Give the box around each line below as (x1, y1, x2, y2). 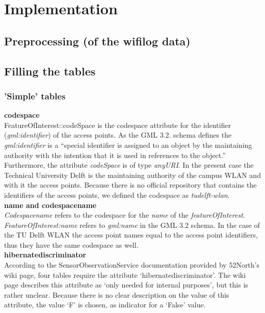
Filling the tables (4, 63, 96, 79)
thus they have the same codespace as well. (4, 239, 139, 250)
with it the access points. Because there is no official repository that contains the (4, 179, 257, 190)
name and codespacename (4, 199, 97, 210)
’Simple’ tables (4, 89, 66, 102)
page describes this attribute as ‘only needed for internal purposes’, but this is (4, 279, 248, 290)
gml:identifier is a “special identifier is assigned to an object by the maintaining (4, 139, 252, 150)
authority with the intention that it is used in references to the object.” (4, 149, 226, 160)
